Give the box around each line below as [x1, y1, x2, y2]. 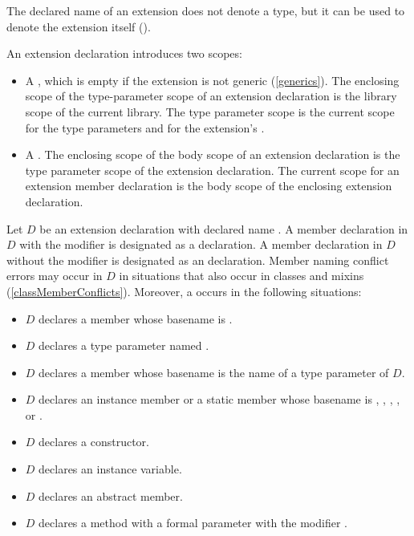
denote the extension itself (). [6, 18, 151, 35]
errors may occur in [6, 267, 103, 284]
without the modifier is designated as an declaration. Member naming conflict [6, 251, 389, 268]
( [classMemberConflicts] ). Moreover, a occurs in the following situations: [6, 282, 362, 299]
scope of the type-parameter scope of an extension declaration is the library [25, 87, 397, 104]
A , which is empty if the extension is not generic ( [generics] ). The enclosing [25, 71, 400, 88]
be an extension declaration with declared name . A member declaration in [39, 220, 408, 237]
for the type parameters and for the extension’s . [25, 119, 265, 136]
